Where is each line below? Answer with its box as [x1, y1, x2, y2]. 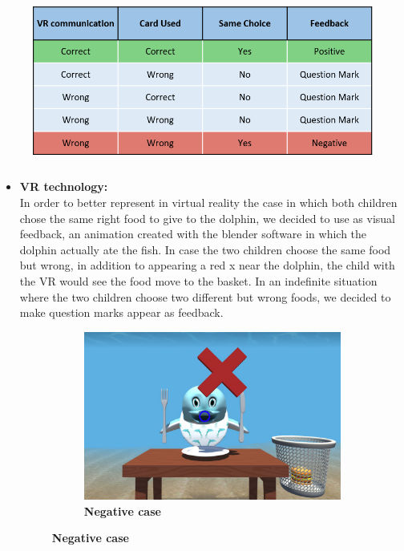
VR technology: [19, 178, 108, 195]
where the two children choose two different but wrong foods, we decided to [19, 288, 391, 305]
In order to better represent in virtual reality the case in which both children [19, 194, 398, 211]
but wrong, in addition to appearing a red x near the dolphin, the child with [19, 257, 395, 273]
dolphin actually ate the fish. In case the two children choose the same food [19, 241, 391, 257]
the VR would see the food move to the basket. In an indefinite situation [19, 273, 378, 290]
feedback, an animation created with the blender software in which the [19, 225, 367, 242]
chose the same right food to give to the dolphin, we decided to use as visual [19, 209, 396, 226]
